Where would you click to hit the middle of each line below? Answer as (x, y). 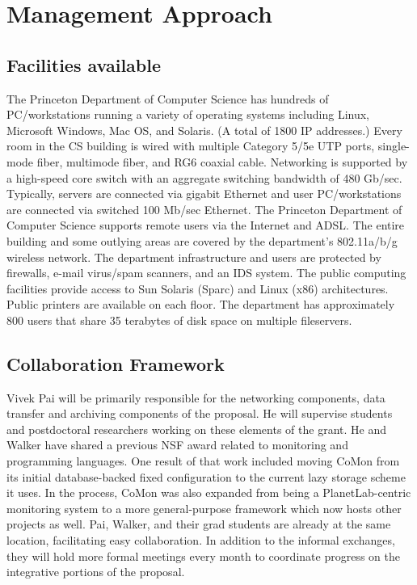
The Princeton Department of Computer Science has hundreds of (168, 98)
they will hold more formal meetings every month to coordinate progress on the (203, 556)
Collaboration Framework (116, 363)
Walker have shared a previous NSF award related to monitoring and (177, 445)
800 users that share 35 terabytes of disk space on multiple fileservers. (179, 320)
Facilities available (84, 64)
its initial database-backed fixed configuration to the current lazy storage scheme (206, 476)
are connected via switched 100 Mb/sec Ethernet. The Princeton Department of (204, 209)
